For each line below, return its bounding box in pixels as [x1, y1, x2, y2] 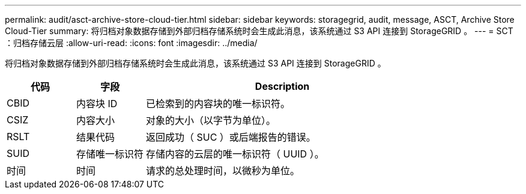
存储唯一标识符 [76, 148, 144, 160]
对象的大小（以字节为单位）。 [146, 114, 276, 126]
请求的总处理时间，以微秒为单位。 [146, 165, 300, 177]
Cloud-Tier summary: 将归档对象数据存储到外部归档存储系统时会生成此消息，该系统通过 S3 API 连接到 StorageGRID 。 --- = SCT [5, 26, 513, 36]
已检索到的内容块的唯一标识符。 [146, 98, 291, 110]
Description [255, 80, 310, 92]
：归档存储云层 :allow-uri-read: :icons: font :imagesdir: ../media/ [5, 38, 258, 48]
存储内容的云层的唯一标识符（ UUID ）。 [146, 148, 324, 160]
